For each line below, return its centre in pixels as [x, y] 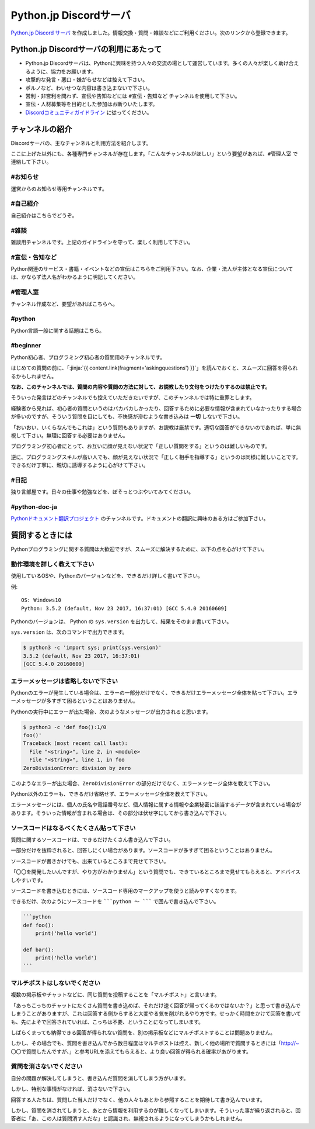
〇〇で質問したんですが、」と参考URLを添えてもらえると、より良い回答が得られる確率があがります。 [131, 1051]
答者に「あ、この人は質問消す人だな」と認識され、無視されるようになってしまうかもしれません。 [128, 1118]
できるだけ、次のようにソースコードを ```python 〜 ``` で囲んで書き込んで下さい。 [115, 902]
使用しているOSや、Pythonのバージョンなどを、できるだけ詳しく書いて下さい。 [107, 576]
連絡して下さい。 [31, 162]
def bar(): [38, 950]
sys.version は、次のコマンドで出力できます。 [69, 632]
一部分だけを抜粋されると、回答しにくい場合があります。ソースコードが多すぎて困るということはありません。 [143, 850]
